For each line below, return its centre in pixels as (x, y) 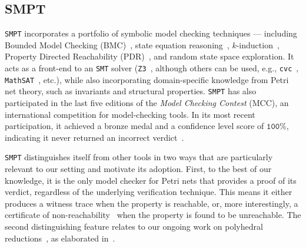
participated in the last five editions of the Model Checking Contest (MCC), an (147, 103)
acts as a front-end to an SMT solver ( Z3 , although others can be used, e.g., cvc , (152, 68)
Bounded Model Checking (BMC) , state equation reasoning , (117, 44)
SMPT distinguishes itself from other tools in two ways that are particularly (139, 157)
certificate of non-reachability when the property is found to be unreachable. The (153, 215)
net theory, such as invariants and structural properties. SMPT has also (131, 91)
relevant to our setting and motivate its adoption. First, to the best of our (138, 169)
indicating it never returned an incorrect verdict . (94, 137)
